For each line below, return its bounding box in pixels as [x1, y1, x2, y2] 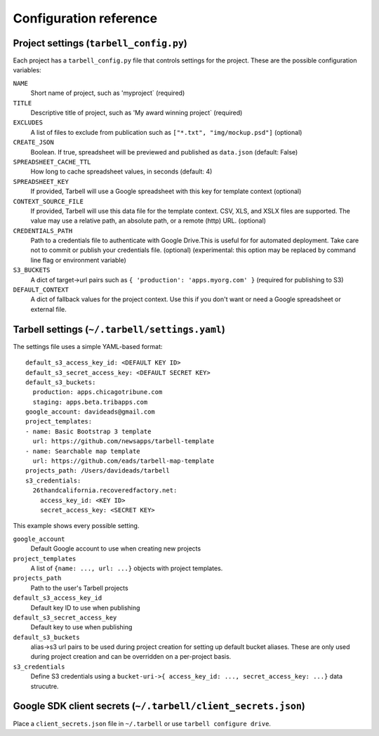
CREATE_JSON [13, 138, 54, 147]
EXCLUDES [13, 119, 44, 126]
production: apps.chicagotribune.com [32, 388, 163, 396]
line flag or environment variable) [30, 256, 126, 264]
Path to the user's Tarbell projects [30, 584, 129, 592]
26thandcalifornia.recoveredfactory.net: [32, 487, 178, 494]
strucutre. [30, 682, 59, 690]
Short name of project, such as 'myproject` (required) [30, 88, 185, 98]
